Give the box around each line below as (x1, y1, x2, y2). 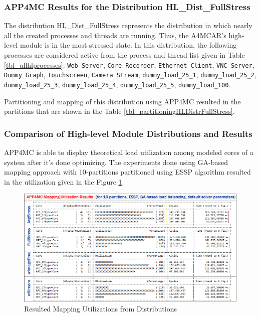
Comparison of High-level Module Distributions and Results (4, 127, 252, 139)
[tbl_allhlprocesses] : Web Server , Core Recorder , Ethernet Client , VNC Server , (4, 59, 254, 70)
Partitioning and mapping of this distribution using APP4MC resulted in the (4, 96, 241, 106)
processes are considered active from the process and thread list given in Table (4, 50, 245, 60)
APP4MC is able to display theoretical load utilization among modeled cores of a (4, 146, 253, 157)
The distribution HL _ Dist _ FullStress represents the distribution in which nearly (4, 20, 252, 31)
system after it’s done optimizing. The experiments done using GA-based (4, 156, 228, 167)
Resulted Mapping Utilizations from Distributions (24, 303, 177, 313)
